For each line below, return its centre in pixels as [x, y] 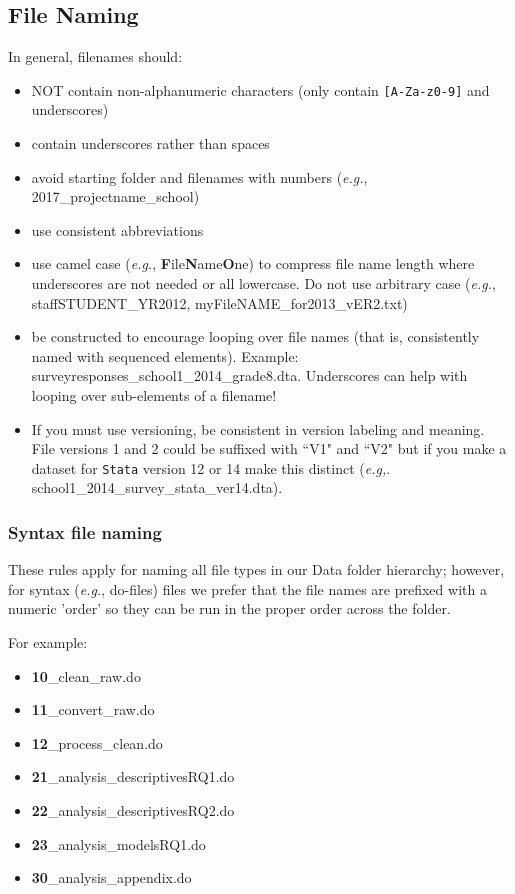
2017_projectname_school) [115, 196]
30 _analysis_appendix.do [111, 877]
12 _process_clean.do [97, 742]
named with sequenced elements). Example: [165, 355]
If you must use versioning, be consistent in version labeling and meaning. [258, 428]
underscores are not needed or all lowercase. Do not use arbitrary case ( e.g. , [263, 283]
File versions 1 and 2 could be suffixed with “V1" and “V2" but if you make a [269, 448]
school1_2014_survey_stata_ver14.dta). [157, 487]
